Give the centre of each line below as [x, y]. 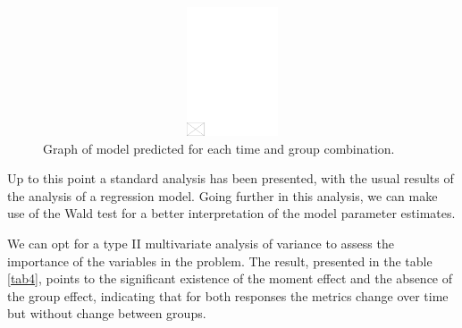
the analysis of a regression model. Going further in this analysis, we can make [223, 195]
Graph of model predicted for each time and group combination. [219, 148]
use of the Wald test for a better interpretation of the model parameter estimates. [231, 213]
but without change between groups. [107, 313]
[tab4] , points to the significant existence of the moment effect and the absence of [230, 278]
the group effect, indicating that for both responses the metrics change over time [228, 295]
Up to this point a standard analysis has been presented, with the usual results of [231, 178]
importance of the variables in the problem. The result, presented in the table [220, 261]
